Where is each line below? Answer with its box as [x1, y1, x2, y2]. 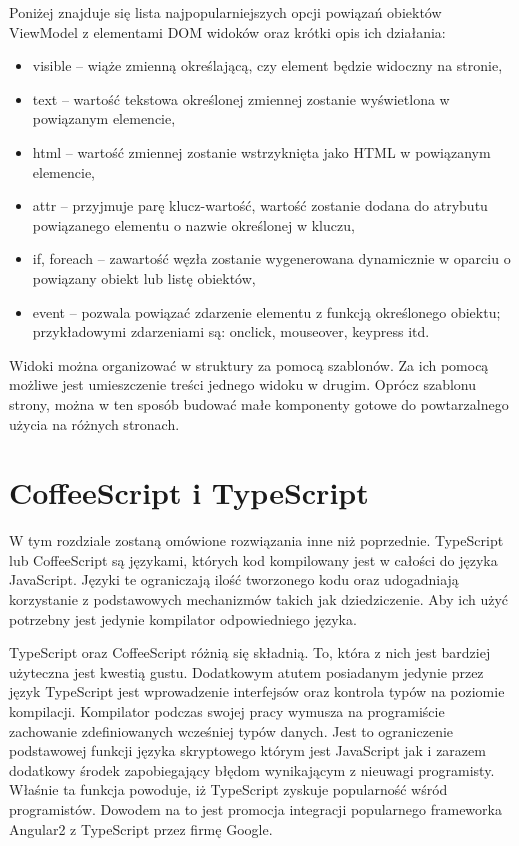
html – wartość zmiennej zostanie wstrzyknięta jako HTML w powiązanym [32, 141, 491, 162]
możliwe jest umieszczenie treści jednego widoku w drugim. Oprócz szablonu [9, 374, 477, 395]
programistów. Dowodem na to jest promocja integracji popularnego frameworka [9, 798, 502, 819]
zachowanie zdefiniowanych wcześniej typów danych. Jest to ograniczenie [9, 720, 454, 741]
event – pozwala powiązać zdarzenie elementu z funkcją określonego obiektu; [32, 301, 501, 322]
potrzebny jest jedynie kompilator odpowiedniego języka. [9, 608, 357, 629]
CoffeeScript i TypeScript [9, 472, 369, 513]
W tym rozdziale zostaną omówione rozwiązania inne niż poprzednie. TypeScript [9, 530, 504, 551]
